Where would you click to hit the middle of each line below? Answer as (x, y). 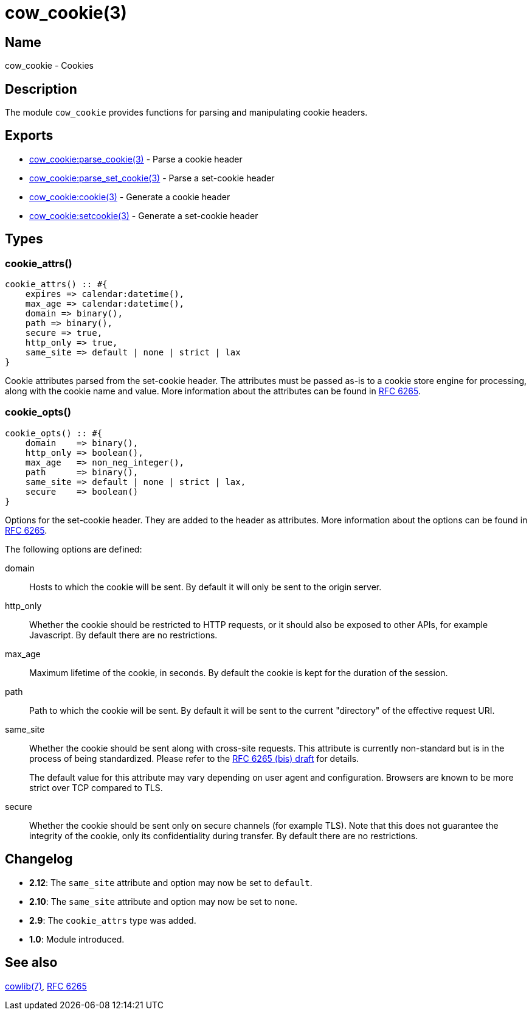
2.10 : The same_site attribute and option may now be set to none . (164, 901)
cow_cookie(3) (66, 13)
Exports (29, 136)
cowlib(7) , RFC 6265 (46, 986)
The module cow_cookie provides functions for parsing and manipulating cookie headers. (186, 113)
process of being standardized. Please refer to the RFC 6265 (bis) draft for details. (194, 758)
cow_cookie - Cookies (49, 66)
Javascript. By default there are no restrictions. (123, 635)
